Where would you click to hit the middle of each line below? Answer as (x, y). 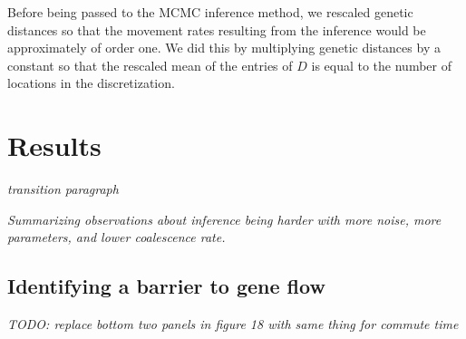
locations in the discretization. (91, 83)
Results (54, 145)
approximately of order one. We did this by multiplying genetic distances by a (224, 48)
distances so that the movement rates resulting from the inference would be (217, 29)
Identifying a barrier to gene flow (166, 286)
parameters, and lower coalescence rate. (116, 237)
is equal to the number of (381, 65)
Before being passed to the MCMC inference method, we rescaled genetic (210, 12)
